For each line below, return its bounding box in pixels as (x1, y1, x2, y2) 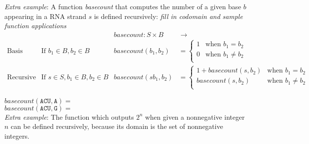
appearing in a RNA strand (4, 11, 86, 21)
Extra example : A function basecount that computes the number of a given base (4, 1, 241, 11)
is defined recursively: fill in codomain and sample (94, 11, 243, 21)
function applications (4, 20, 67, 31)
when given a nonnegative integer (145, 111, 245, 122)
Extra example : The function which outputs (4, 111, 134, 122)
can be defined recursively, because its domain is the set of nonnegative (11, 121, 223, 131)
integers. (4, 130, 30, 141)
